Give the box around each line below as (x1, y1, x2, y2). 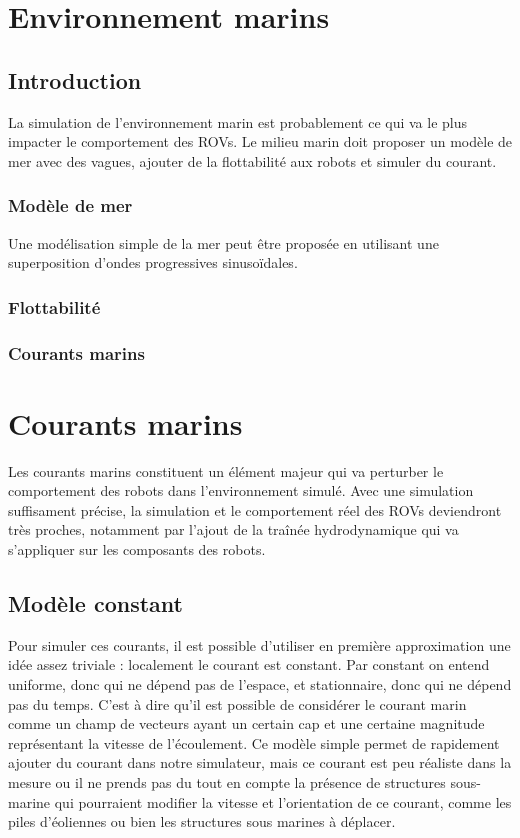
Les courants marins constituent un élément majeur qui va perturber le (8, 460, 444, 481)
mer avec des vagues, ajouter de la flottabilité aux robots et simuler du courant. (8, 150, 497, 171)
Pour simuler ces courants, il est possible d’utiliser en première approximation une (8, 634, 511, 655)
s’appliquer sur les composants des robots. (8, 538, 266, 559)
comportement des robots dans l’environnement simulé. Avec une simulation (8, 480, 474, 501)
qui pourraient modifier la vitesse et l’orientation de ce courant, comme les (54, 791, 512, 812)
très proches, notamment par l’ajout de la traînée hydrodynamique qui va (8, 519, 459, 540)
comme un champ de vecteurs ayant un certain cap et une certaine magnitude (8, 713, 485, 734)
